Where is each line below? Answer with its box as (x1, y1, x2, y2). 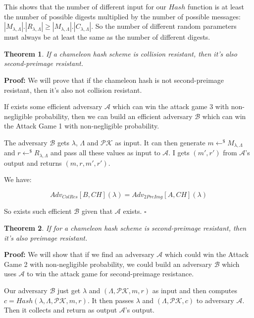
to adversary (196, 295, 234, 305)
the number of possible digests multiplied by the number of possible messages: (4, 11, 241, 21)
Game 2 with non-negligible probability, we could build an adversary (4, 258, 212, 269)
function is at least (187, 1, 244, 11)
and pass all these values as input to (50, 147, 160, 158)
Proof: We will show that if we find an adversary (4, 249, 154, 259)
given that (81, 206, 113, 216)
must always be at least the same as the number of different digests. (4, 32, 210, 42)
